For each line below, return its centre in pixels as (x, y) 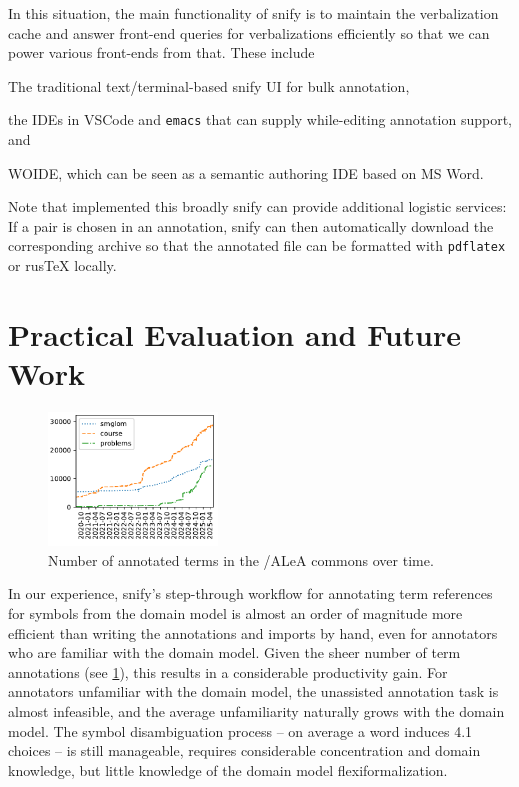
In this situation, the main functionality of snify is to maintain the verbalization (253, 13)
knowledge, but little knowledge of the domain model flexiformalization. (228, 769)
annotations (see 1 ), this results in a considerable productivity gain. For (228, 671)
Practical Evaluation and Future (235, 333)
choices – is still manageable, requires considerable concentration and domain (244, 750)
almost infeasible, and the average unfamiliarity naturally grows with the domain (256, 711)
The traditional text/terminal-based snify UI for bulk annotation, (209, 85)
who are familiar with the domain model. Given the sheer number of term (234, 652)
